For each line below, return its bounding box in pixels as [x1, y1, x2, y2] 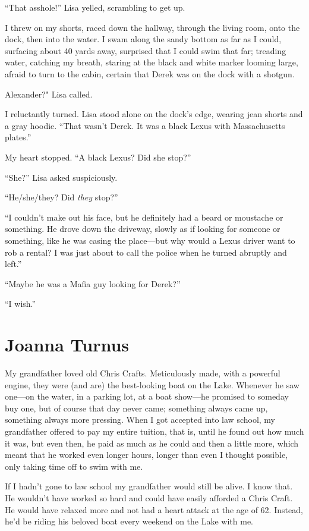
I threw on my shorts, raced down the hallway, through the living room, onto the [5, 21, 300, 33]
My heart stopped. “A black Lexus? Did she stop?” [5, 150, 191, 163]
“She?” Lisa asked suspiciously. [5, 171, 118, 183]
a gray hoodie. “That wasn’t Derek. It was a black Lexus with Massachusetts [5, 119, 285, 131]
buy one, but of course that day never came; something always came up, [5, 401, 268, 414]
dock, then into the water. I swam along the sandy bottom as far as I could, [5, 33, 282, 45]
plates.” [5, 131, 31, 143]
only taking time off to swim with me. [5, 460, 143, 472]
